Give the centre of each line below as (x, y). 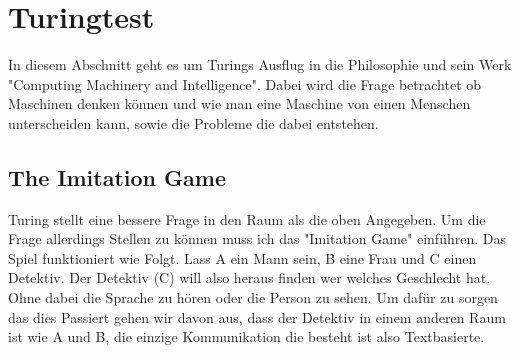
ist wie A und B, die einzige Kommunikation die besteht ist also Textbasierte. (246, 336)
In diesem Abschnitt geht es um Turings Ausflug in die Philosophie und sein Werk (260, 64)
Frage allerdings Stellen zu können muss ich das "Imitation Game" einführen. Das (257, 238)
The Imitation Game (117, 176)
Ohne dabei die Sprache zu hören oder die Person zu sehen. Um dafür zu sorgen (253, 297)
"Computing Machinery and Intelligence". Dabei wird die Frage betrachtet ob (245, 83)
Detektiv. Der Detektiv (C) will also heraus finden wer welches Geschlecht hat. (249, 277)
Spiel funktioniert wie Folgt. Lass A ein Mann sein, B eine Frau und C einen (242, 257)
